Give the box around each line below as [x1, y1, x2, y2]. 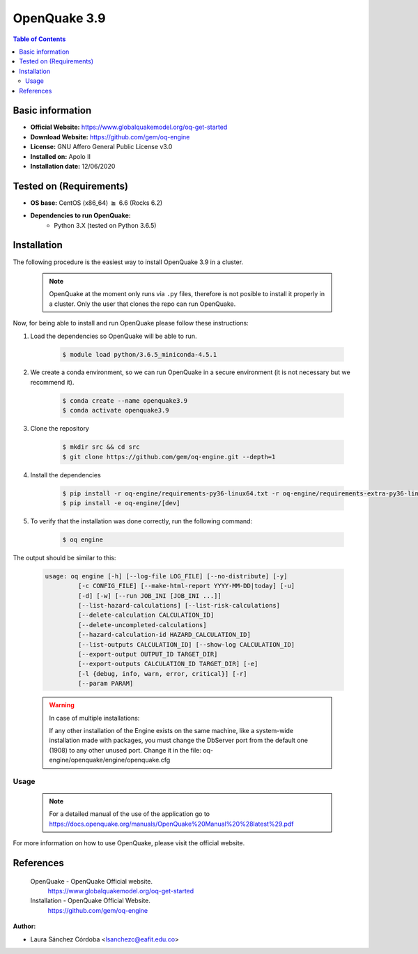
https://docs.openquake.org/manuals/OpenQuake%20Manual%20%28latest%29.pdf [49, 820, 294, 828]
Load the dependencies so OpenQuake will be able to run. [30, 332, 197, 340]
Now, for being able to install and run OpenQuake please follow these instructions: [13, 319, 249, 328]
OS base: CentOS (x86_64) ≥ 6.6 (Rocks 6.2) [30, 199, 163, 207]
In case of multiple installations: [49, 714, 140, 722]
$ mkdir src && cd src [62, 443, 140, 451]
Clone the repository [30, 424, 90, 433]
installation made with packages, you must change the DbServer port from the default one [49, 736, 308, 745]
